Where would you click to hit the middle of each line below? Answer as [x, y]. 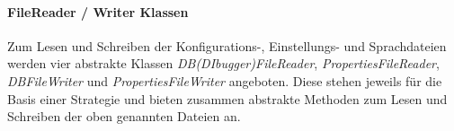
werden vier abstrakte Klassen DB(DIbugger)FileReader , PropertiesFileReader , [223, 63]
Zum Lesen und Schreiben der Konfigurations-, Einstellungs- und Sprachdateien [227, 45]
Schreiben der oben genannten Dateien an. [124, 116]
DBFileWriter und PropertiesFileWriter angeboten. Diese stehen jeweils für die [225, 80]
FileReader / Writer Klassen [98, 11]
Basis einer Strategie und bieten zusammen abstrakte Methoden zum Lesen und [227, 98]
